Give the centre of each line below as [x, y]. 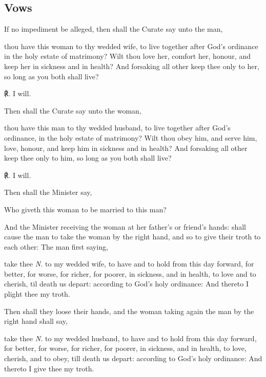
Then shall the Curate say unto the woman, [73, 110]
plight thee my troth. [37, 294]
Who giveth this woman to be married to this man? [85, 209]
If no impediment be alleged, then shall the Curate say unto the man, [114, 29]
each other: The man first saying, [56, 246]
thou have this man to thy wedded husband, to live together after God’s [117, 128]
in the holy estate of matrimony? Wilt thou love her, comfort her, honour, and [127, 56]
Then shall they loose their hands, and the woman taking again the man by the [129, 311]
